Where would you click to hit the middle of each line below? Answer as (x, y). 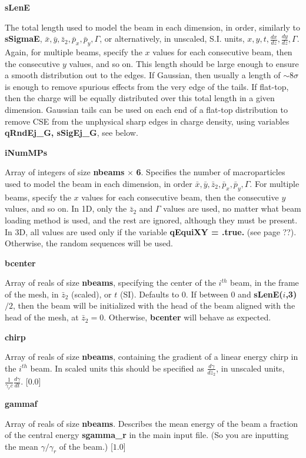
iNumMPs (26, 152)
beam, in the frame (265, 283)
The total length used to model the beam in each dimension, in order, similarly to (153, 27)
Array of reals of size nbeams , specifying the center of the (110, 283)
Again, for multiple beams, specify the (74, 51)
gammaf (21, 403)
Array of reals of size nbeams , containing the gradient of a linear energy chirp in (152, 357)
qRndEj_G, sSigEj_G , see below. (71, 133)
